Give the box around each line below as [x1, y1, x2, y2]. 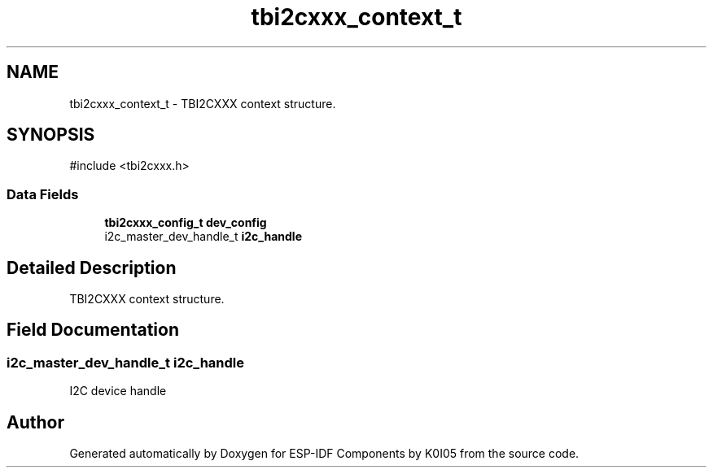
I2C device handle [69, 384, 167, 398]
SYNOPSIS [7, 124, 95, 146]
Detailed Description [7, 257, 177, 278]
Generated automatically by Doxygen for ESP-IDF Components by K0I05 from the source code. [69, 446, 580, 461]
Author [7, 411, 64, 433]
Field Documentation [7, 320, 179, 341]
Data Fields [7, 185, 79, 202]
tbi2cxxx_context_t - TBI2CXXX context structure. [69, 96, 336, 111]
